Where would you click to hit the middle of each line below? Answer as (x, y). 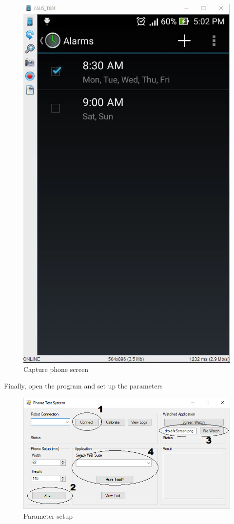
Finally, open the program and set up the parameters (83, 385)
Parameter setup (48, 515)
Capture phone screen (56, 369)
